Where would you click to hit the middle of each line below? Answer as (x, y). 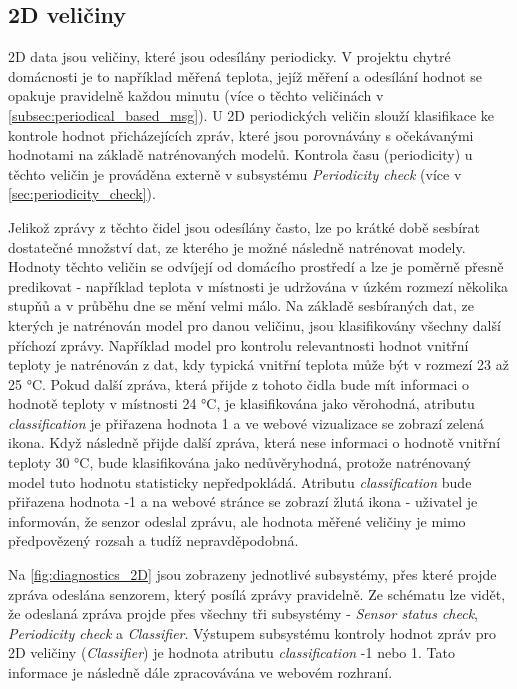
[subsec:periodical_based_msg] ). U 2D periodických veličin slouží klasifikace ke (251, 114)
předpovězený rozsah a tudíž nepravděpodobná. (153, 540)
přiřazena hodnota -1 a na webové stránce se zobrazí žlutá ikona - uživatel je (243, 501)
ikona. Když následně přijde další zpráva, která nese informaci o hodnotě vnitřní (254, 442)
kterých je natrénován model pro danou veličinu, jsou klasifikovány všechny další (254, 324)
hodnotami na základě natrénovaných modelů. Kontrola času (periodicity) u (240, 154)
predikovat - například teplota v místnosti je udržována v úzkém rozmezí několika (258, 285)
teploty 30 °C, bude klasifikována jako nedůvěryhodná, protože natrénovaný (239, 462)
